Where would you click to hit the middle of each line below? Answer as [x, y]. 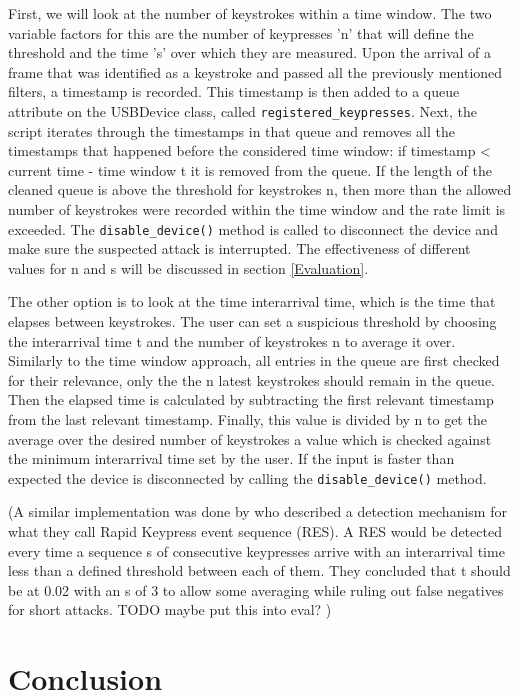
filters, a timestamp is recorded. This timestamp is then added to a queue [234, 91]
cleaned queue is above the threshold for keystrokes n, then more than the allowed [260, 189]
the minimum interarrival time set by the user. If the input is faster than [231, 458]
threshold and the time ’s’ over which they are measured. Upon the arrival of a [250, 52]
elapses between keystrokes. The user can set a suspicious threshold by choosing [252, 321]
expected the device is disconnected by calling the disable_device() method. [247, 477]
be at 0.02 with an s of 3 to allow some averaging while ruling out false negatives [256, 589]
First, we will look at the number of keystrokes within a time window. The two [250, 13]
